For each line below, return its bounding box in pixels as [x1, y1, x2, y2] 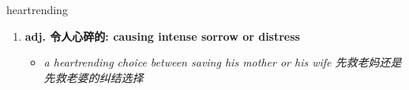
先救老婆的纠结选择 [43, 69, 144, 85]
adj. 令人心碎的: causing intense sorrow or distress [24, 27, 300, 44]
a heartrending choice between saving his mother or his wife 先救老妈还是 [43, 54, 402, 70]
